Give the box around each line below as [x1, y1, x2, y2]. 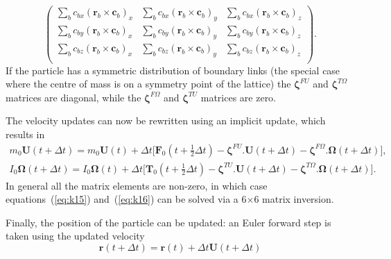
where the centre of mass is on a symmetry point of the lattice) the [6, 76, 291, 91]
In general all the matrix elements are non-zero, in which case [6, 178, 268, 192]
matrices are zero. [200, 90, 277, 104]
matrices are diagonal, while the [6, 90, 141, 104]
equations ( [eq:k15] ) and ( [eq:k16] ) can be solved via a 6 [6, 192, 247, 206]
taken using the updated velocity [6, 228, 145, 243]
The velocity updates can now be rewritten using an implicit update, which [6, 113, 326, 128]
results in [6, 126, 45, 141]
